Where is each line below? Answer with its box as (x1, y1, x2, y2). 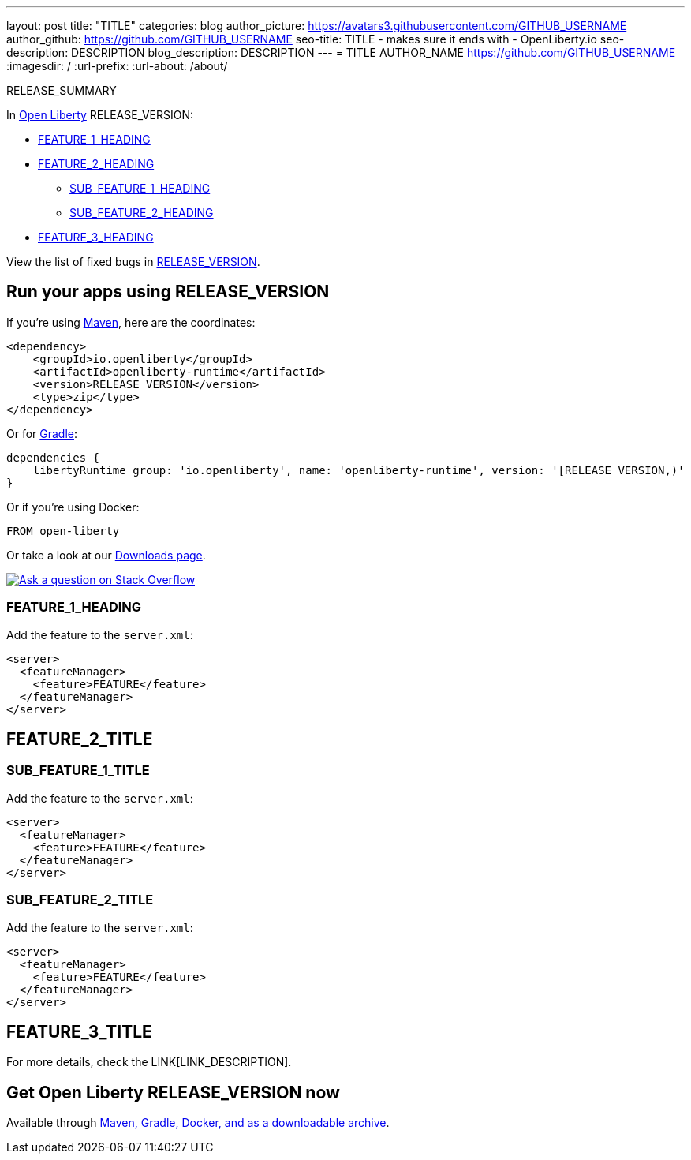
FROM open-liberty (6, 524, 120, 537)
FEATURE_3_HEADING (38, 230, 154, 244)
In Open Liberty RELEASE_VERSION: (6, 108, 194, 122)
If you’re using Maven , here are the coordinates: (6, 315, 256, 329)
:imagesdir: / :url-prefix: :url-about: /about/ (6, 59, 228, 73)
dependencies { (6, 451, 100, 464)
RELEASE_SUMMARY (6, 84, 117, 97)
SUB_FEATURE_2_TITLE (6, 892, 154, 908)
